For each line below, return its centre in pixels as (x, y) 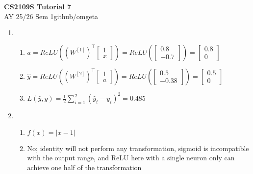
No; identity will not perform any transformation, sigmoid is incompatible (138, 148)
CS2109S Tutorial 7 (38, 6)
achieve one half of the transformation (84, 167)
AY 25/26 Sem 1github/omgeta (51, 16)
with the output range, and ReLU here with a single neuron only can (131, 158)
